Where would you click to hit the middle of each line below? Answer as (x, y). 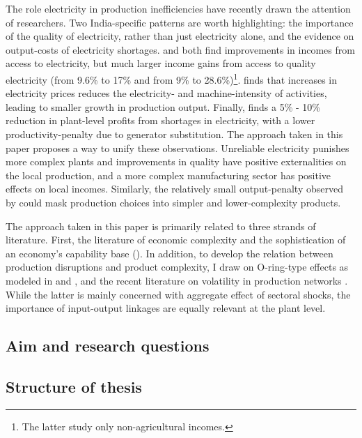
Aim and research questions (108, 346)
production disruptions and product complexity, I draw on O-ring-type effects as (177, 267)
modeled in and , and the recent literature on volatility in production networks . (177, 280)
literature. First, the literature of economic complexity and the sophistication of (176, 240)
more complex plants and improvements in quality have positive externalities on (176, 161)
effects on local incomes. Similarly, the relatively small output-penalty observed (174, 189)
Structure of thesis (74, 386)
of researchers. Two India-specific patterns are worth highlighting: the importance (180, 22)
